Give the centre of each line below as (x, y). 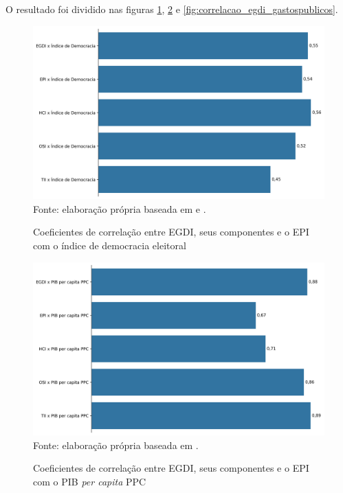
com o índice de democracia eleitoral (110, 245)
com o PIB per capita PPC (90, 481)
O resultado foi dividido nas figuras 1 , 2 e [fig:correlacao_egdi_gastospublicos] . (172, 9)
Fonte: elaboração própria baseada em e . (120, 208)
